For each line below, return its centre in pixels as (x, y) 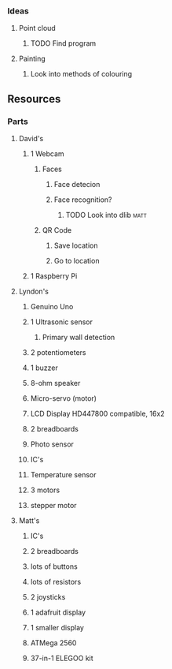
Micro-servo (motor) (64, 398)
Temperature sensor (63, 474)
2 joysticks (48, 596)
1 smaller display (57, 627)
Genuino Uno (52, 306)
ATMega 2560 (53, 643)
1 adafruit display (58, 612)
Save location (76, 245)
